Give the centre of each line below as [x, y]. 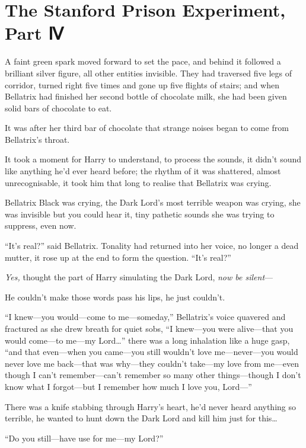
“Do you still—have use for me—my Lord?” [84, 438]
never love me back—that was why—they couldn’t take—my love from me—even [152, 363]
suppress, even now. [41, 225]
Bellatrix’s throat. [37, 139]
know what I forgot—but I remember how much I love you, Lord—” [128, 386]
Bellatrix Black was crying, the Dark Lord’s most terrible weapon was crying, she [153, 202]
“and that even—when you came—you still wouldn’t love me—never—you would [152, 352]
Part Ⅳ [34, 33]
